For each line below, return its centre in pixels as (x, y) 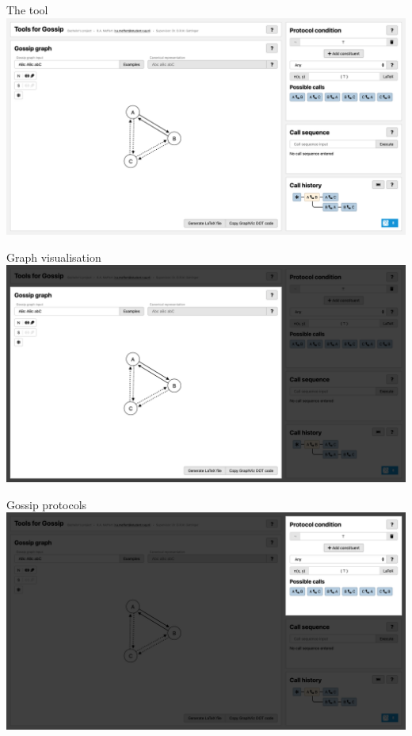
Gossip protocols (47, 504)
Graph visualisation (54, 257)
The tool (27, 10)
